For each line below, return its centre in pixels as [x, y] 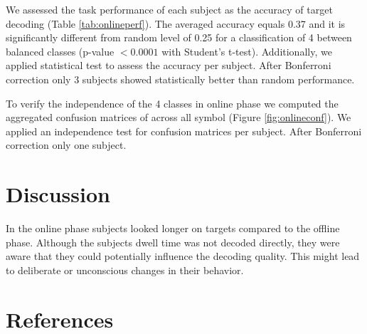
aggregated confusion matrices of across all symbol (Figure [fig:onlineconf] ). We [179, 117]
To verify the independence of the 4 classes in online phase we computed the [172, 103]
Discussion [58, 194]
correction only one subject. [66, 145]
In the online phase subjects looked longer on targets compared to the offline [173, 228]
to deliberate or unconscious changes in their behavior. [125, 270]
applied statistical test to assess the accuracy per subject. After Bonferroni [169, 65]
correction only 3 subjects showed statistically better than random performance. [180, 79]
